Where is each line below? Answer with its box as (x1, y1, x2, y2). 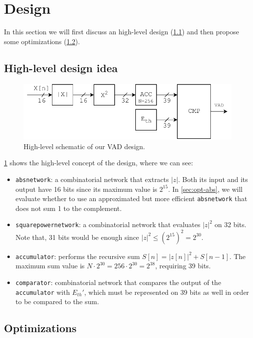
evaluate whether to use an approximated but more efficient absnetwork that (15, 193, 248, 204)
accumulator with (15, 286, 70, 297)
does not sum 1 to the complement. (15, 203, 122, 213)
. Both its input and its (178, 174, 248, 184)
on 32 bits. (214, 219, 247, 230)
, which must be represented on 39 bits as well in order (84, 286, 249, 297)
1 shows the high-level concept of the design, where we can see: (4, 157, 193, 168)
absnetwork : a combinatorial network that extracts (15, 174, 169, 184)
